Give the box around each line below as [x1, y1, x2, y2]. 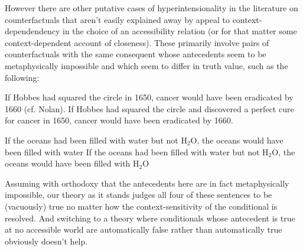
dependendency [5, 25, 60, 37]
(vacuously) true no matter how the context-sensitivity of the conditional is [5, 200, 278, 212]
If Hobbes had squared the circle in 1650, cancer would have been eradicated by [5, 91, 294, 103]
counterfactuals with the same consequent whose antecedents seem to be [5, 48, 266, 60]
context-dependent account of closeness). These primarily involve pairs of [5, 36, 269, 48]
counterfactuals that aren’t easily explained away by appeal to [5, 13, 230, 25]
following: [5, 71, 40, 83]
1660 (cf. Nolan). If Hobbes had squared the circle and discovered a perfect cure [5, 102, 294, 115]
